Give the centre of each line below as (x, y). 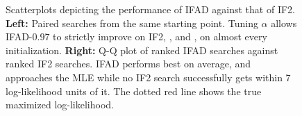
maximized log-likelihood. (60, 105)
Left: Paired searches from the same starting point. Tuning (132, 23)
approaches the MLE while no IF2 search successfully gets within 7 (148, 77)
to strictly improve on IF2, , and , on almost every (160, 36)
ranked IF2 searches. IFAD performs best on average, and (128, 64)
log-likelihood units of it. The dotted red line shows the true (134, 91)
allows (284, 23)
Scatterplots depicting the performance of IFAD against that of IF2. (150, 9)
